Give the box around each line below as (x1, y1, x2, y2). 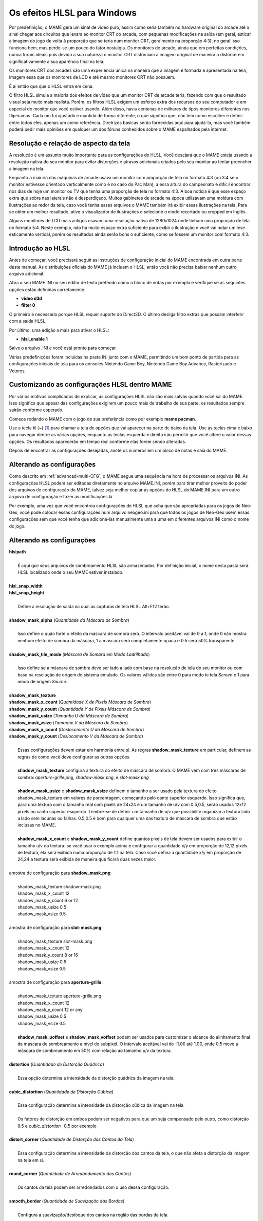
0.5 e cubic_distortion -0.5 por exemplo (18, 1123, 97, 1129)
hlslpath (9, 548, 26, 554)
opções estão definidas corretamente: (9, 286, 86, 293)
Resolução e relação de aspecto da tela (9, 139, 130, 147)
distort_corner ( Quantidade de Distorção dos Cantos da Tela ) (9, 1137, 134, 1142)
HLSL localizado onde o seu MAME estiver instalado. (18, 569, 124, 575)
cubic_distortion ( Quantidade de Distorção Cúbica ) (9, 1089, 113, 1095)
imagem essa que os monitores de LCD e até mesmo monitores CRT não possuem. (9, 74, 175, 80)
